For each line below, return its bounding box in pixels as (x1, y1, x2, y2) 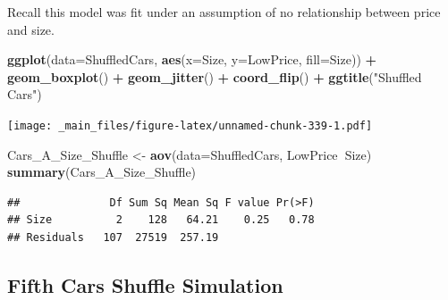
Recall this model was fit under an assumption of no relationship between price (7, 3, 441, 21)
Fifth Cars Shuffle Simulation (7, 271, 283, 298)
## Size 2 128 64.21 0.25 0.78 (7, 213, 315, 227)
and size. (7, 20, 55, 38)
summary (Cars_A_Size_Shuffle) (7, 162, 197, 181)
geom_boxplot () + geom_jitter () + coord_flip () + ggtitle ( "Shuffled (7, 67, 422, 86)
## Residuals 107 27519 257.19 (7, 231, 219, 244)
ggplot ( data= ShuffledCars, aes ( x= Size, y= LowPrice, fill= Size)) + (7, 50, 377, 69)
